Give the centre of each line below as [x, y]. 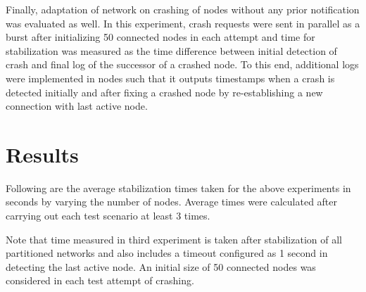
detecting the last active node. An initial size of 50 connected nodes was [161, 266]
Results [42, 154]
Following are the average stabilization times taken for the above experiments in [178, 188]
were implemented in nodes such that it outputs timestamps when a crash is [170, 78]
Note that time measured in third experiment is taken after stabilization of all [174, 239]
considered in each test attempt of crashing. [100, 280]
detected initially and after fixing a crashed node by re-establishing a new [164, 92]
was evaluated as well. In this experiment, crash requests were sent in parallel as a [183, 23]
